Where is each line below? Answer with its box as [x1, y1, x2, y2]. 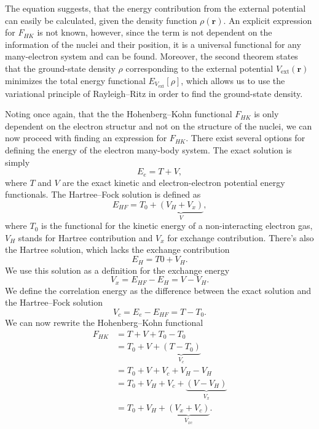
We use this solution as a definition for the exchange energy [5, 263, 230, 276]
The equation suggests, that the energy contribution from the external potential [5, 2, 306, 14]
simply [5, 155, 30, 168]
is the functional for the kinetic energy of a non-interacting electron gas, [41, 219, 313, 232]
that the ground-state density [5, 61, 116, 74]
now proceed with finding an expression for [5, 131, 167, 144]
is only [254, 107, 279, 120]
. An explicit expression [223, 14, 312, 26]
